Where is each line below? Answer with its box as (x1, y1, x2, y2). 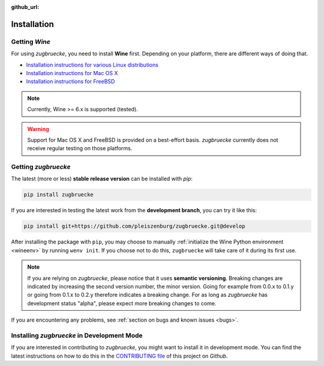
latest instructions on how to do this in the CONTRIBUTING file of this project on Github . (11, 352, 228, 359)
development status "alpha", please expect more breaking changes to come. (27, 299, 217, 307)
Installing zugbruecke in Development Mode (11, 331, 143, 340)
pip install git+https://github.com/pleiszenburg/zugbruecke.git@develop (23, 223, 245, 230)
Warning (27, 125, 49, 132)
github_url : (11, 4, 39, 10)
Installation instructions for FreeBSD (26, 78, 115, 85)
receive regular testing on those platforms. (27, 145, 133, 152)
